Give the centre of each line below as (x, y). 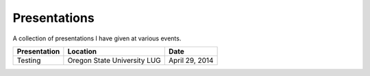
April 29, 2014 (191, 60)
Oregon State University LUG (114, 60)
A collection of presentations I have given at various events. (97, 38)
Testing (29, 60)
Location (82, 51)
